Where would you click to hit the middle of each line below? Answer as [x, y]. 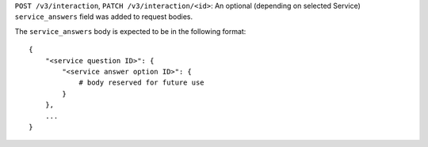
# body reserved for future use [142, 83]
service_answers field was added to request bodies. [104, 17]
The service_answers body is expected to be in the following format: [130, 31]
